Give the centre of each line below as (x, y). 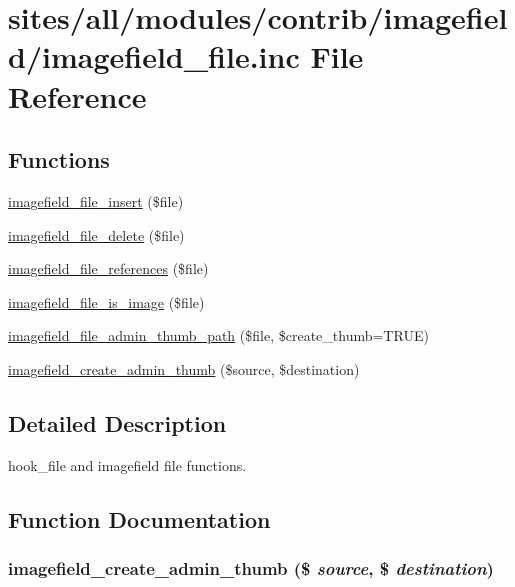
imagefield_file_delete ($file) (96, 234)
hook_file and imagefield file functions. (127, 464)
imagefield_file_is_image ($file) (106, 301)
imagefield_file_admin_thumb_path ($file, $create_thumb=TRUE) (218, 335)
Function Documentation (139, 518)
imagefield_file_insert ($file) (96, 200)
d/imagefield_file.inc (154, 56)
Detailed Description (117, 422)
